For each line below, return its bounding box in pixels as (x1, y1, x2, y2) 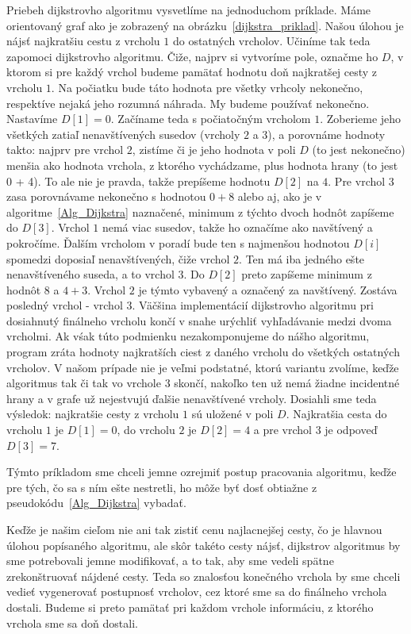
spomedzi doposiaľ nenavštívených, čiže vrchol (6, 250, 230, 267)
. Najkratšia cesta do (286, 405, 387, 422)
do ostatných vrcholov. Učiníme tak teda (172, 33, 371, 49)
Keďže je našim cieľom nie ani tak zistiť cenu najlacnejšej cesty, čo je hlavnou (6, 521, 382, 537)
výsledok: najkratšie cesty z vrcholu (6, 405, 179, 422)
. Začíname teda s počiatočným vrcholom (110, 110, 311, 127)
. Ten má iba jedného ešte (239, 250, 365, 267)
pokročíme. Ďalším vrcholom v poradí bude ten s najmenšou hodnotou (6, 234, 350, 251)
